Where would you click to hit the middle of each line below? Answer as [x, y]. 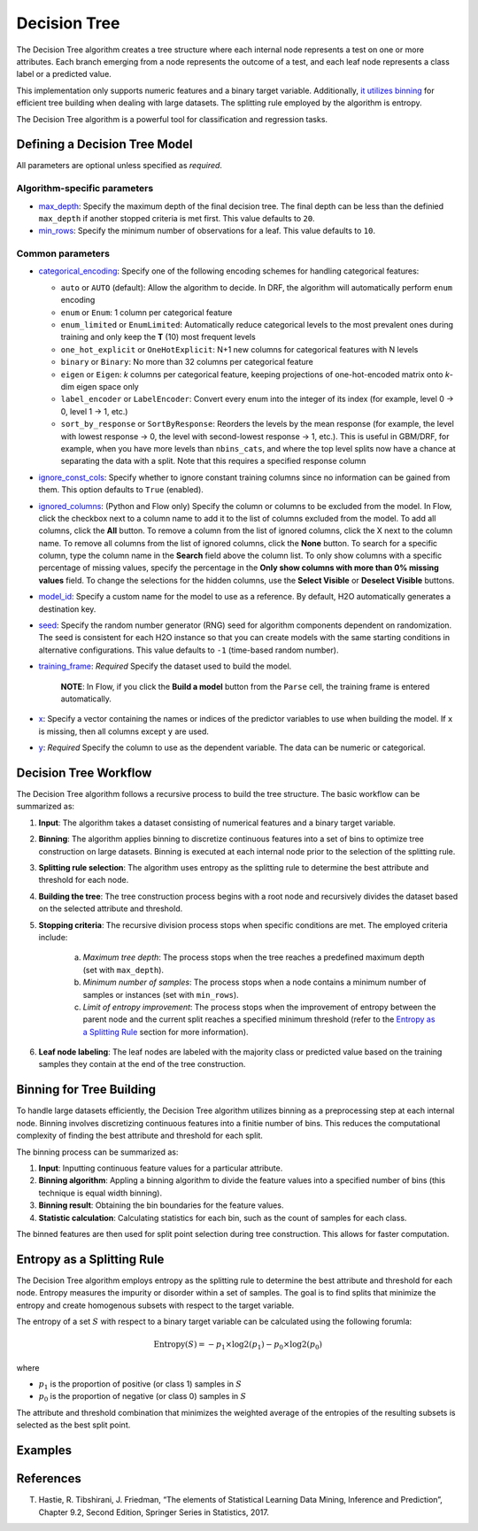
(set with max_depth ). [123, 970]
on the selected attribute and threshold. [111, 909]
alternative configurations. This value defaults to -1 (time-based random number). [189, 650]
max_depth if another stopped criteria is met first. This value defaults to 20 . [177, 218]
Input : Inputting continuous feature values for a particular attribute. [161, 1168]
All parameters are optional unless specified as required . [119, 166]
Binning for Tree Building [86, 1090]
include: [53, 937]
